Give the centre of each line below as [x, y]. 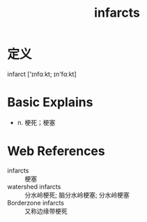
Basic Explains [50, 102]
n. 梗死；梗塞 [36, 122]
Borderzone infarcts [36, 202]
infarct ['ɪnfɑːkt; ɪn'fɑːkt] [42, 74]
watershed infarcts [34, 186]
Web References [56, 151]
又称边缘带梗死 [46, 211]
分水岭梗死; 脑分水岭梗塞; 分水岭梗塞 [77, 195]
